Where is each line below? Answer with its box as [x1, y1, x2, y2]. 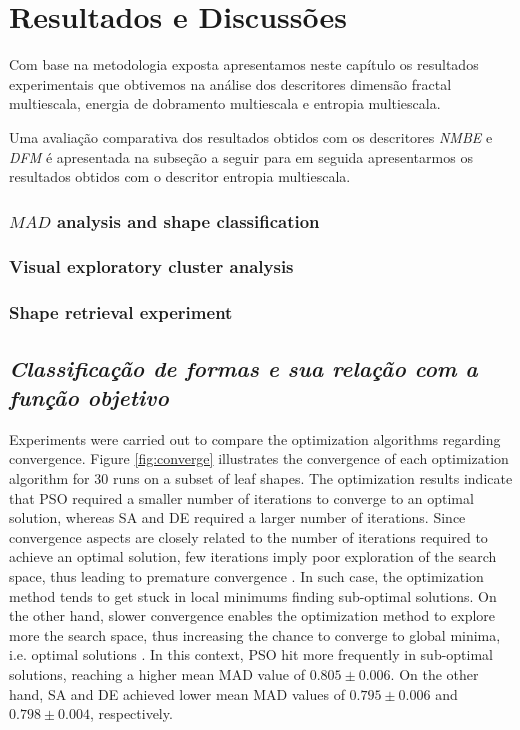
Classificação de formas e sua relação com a [9, 352, 478, 383]
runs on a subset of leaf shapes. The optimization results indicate [112, 468, 513, 488]
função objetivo [9, 382, 169, 412]
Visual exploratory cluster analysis [9, 254, 294, 279]
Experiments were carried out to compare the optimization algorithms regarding [9, 428, 501, 449]
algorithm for [9, 468, 90, 488]
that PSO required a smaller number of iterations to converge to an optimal [9, 487, 474, 508]
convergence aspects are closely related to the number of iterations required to [9, 526, 488, 547]
